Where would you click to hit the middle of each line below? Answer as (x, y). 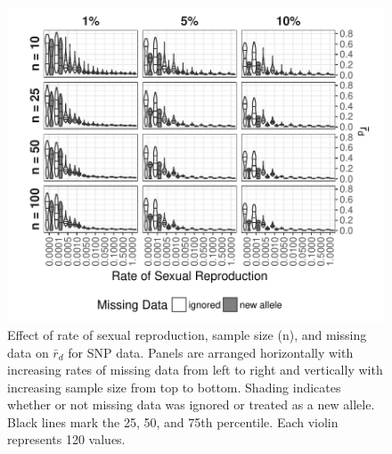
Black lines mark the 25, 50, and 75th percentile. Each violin (173, 421)
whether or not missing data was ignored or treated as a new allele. (191, 404)
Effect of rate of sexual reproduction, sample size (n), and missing (187, 334)
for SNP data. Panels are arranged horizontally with (211, 352)
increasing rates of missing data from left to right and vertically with (195, 370)
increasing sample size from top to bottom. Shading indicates (174, 387)
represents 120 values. (66, 439)
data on (28, 352)
